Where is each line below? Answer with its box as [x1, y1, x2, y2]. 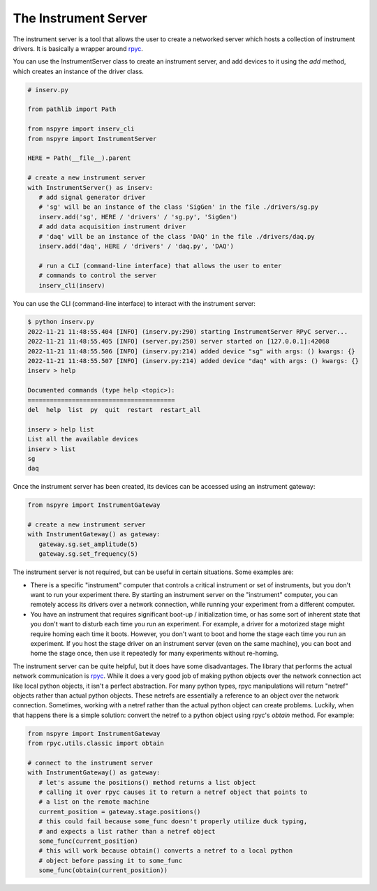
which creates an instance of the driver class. [13, 67, 145, 75]
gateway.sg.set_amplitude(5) [38, 540, 139, 548]
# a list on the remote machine [38, 798, 149, 806]
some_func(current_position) [38, 837, 139, 845]
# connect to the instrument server [27, 758, 154, 767]
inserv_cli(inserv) [38, 281, 105, 289]
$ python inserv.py [27, 318, 94, 326]
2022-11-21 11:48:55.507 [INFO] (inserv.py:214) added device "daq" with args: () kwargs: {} [27, 357, 360, 365]
